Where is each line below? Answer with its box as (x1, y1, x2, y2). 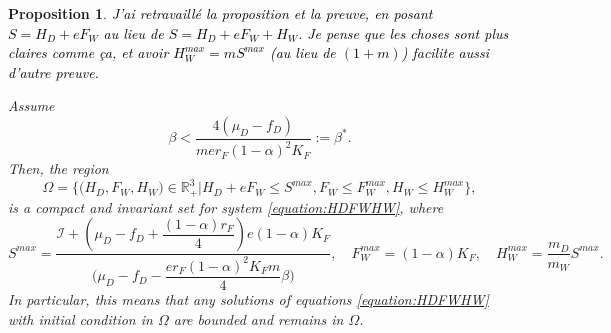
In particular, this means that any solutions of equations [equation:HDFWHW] (8, 288, 489, 309)
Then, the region (8, 158, 109, 179)
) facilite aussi (401, 42, 490, 63)
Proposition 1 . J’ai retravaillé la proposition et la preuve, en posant (8, 3, 433, 23)
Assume (8, 95, 55, 116)
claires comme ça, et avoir (8, 42, 169, 63)
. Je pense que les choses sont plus (297, 22, 509, 43)
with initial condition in (8, 308, 153, 329)
